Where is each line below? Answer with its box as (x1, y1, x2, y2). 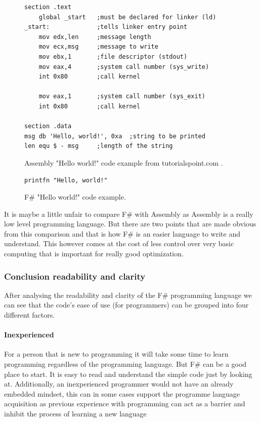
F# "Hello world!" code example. (24, 191, 126, 202)
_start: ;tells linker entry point (24, 23, 188, 31)
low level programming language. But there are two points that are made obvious (4, 218, 256, 229)
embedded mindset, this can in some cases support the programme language (4, 388, 240, 399)
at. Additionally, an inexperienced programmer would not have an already (4, 378, 234, 389)
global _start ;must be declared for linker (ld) (38, 13, 216, 21)
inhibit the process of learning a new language (4, 408, 147, 419)
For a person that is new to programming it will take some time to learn (4, 349, 229, 359)
